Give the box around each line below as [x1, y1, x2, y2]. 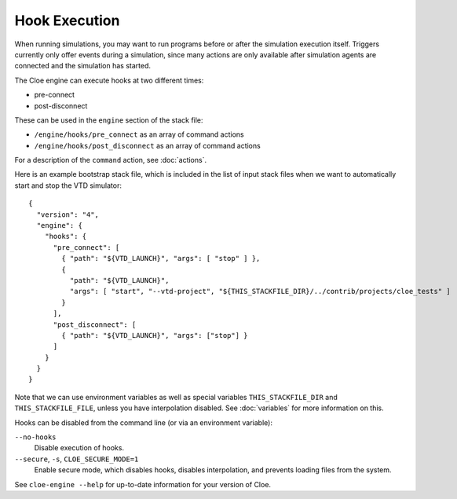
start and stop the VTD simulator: [14, 181, 122, 190]
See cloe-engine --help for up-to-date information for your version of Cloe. [14, 479, 271, 489]
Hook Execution [14, 12, 120, 29]
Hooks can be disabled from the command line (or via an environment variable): [14, 417, 272, 427]
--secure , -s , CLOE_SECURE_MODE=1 [14, 454, 139, 464]
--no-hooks [14, 433, 57, 442]
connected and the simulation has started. [14, 61, 152, 71]
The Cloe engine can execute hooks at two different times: [14, 75, 204, 85]
